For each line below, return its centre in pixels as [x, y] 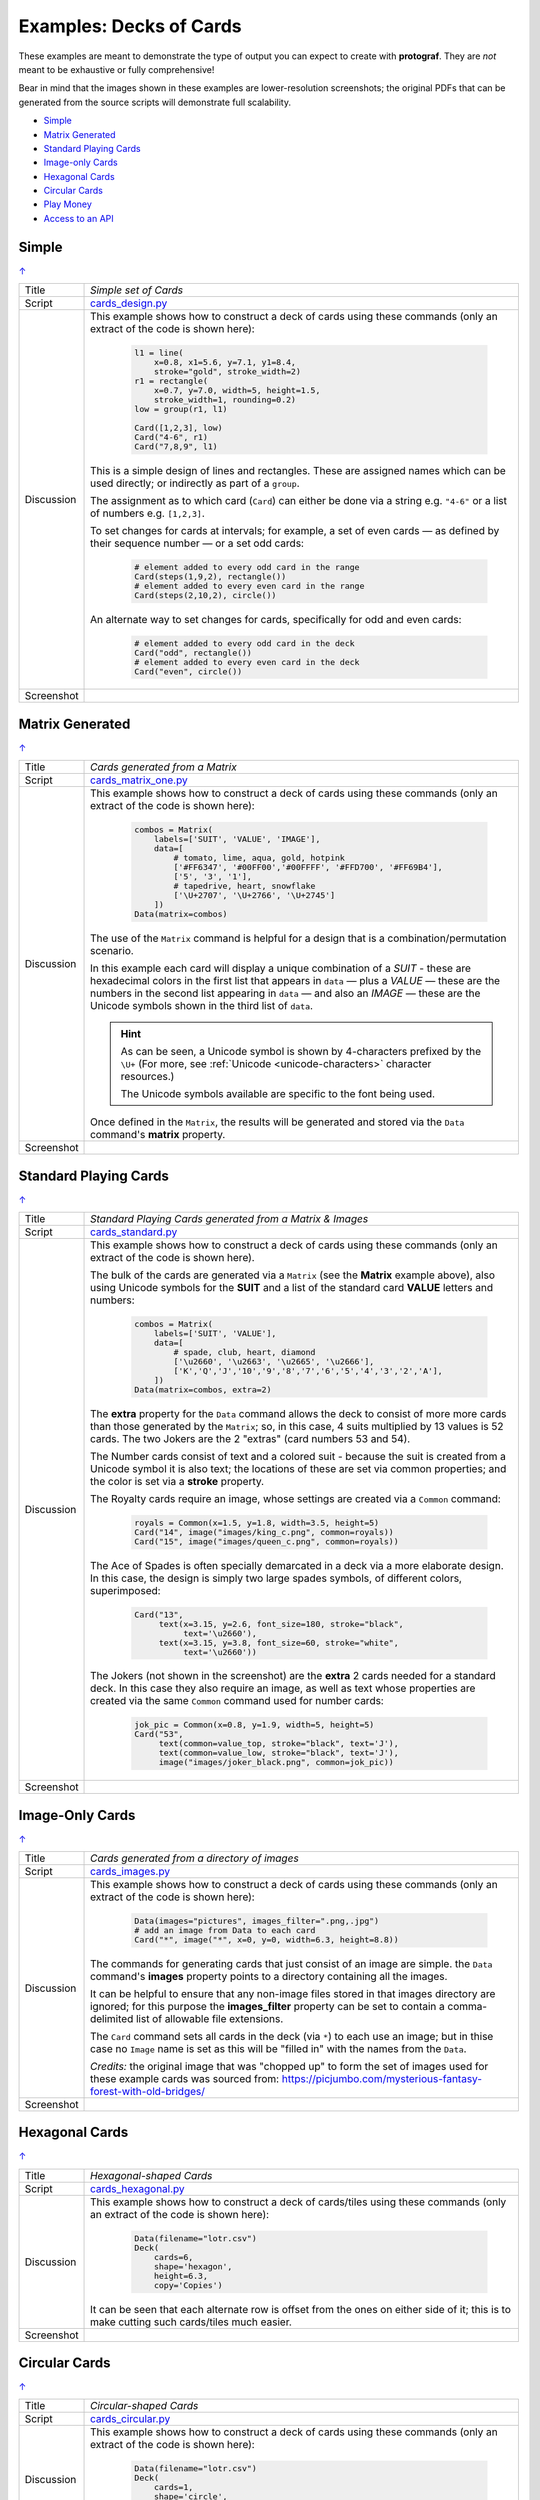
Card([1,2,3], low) [178, 428]
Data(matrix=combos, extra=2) [203, 1389]
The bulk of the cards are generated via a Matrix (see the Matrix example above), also [292, 1275]
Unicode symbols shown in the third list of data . [202, 1006]
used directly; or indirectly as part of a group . [195, 483]
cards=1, [173, 2487]
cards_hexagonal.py [137, 2188]
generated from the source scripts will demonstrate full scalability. [155, 102]
